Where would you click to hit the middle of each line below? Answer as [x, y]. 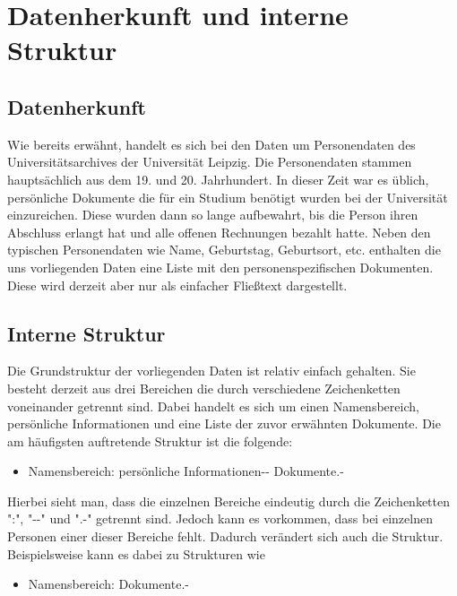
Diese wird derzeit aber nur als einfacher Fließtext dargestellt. [177, 285]
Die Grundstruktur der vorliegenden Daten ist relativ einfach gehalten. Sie [211, 371]
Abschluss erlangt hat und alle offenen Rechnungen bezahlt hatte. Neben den [219, 232]
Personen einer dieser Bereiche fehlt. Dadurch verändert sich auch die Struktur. [225, 536]
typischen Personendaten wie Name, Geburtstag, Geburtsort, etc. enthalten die [224, 250]
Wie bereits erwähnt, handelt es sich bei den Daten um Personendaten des [211, 144]
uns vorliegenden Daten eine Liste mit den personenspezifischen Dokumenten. [220, 267]
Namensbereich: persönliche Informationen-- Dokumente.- [186, 471]
